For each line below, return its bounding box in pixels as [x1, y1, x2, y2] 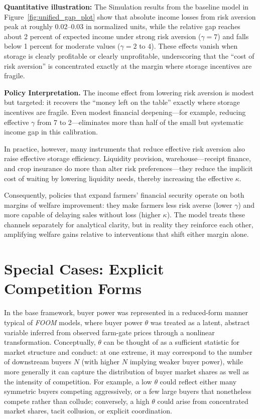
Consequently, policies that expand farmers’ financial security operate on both [4, 190, 244, 200]
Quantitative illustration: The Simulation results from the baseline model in [4, 2, 249, 12]
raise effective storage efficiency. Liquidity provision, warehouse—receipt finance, [4, 153, 251, 164]
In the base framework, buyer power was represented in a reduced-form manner [4, 307, 248, 318]
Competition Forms [4, 278, 142, 299]
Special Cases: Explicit [4, 258, 164, 279]
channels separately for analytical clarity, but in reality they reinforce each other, [4, 219, 253, 229]
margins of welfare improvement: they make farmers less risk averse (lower [4, 199, 232, 210]
